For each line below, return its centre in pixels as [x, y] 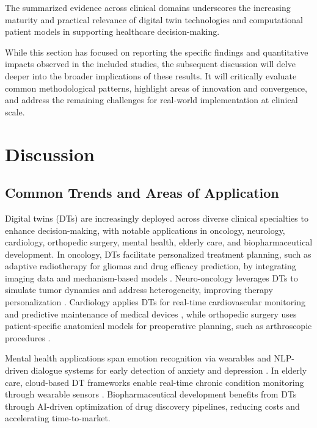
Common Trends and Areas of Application [142, 193]
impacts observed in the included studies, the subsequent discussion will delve [150, 64]
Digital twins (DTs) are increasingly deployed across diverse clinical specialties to [157, 218]
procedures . [28, 337]
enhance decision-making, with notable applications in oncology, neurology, [145, 230]
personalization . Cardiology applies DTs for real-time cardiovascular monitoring [155, 302]
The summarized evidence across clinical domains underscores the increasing [148, 7]
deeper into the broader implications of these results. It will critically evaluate [151, 75]
